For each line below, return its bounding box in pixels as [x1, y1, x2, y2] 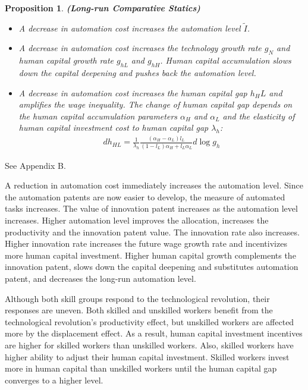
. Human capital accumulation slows [160, 54, 291, 67]
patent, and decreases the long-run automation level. [5, 272, 196, 284]
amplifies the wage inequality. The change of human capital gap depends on [18, 98, 293, 111]
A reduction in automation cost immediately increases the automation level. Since [5, 179, 303, 191]
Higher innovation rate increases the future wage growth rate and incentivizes [5, 237, 287, 250]
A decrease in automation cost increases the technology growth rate [18, 42, 262, 54]
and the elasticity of [222, 109, 295, 122]
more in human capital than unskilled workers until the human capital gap [5, 362, 277, 375]
